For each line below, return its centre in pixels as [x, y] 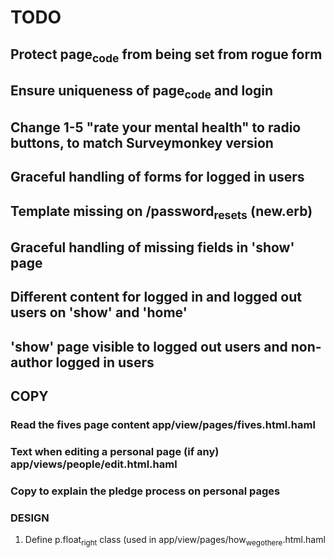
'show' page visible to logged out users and [149, 346]
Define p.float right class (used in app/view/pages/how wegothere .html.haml [175, 541]
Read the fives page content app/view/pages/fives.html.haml [163, 425]
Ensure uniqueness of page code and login [142, 92]
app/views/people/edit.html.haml [94, 464]
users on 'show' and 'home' [99, 312]
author [31, 362]
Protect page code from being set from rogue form [166, 55]
